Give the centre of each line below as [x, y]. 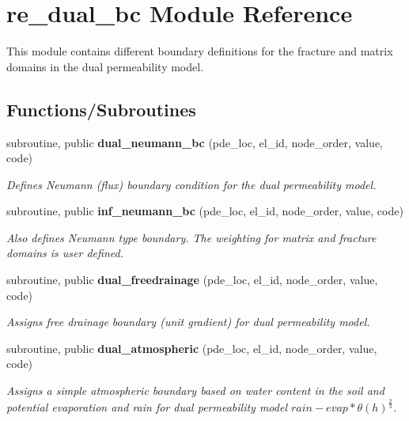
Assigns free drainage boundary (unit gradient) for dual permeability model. [188, 322]
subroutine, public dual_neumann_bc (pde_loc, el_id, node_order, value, [195, 142]
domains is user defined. [65, 253]
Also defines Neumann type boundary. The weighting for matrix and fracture [191, 237]
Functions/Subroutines [101, 109]
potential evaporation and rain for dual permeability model [147, 407]
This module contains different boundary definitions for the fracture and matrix [200, 51]
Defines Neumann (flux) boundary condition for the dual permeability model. [191, 184]
